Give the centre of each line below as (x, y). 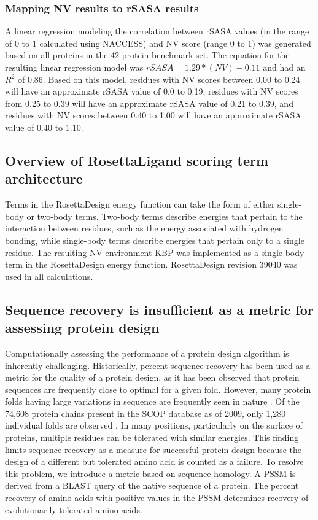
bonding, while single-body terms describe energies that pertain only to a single (155, 240)
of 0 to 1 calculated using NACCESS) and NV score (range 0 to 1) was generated (158, 43)
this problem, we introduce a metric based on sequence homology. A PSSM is (150, 473)
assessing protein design (82, 328)
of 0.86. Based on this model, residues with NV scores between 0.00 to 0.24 (159, 79)
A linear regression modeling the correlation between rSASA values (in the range (157, 31)
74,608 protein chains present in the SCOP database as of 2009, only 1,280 (145, 413)
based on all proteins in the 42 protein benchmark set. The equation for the (147, 55)
